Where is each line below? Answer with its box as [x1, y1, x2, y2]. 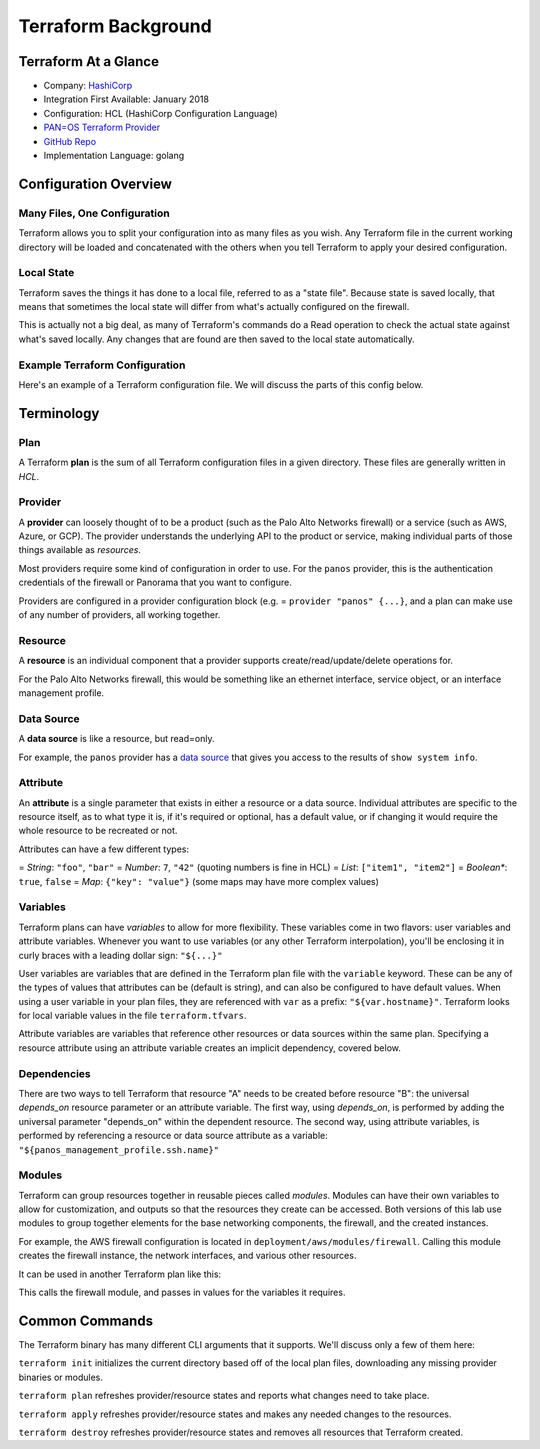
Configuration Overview [18, 175, 172, 192]
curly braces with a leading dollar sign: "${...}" [18, 949, 223, 961]
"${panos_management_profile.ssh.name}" [18, 1144, 220, 1155]
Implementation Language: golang [43, 150, 185, 162]
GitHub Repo [43, 135, 97, 147]
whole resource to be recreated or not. [18, 825, 178, 837]
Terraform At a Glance [18, 53, 160, 70]
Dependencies [18, 1066, 92, 1080]
